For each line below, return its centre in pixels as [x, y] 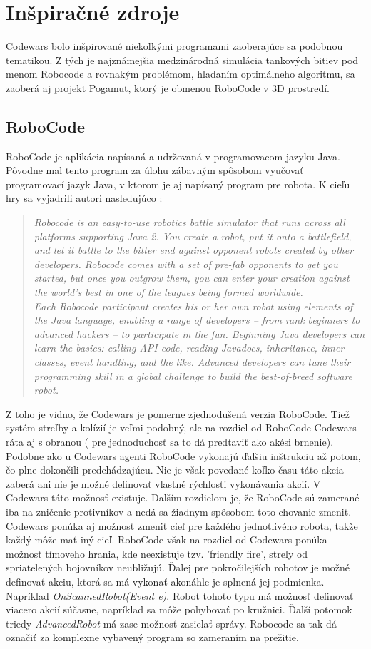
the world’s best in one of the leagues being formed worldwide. [168, 292]
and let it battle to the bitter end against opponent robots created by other [194, 250]
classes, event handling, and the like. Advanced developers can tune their [192, 362]
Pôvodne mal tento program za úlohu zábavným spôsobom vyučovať [155, 170]
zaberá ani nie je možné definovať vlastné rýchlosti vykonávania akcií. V [163, 483]
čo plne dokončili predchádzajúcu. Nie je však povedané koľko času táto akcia [175, 470]
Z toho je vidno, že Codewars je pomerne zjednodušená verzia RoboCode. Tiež [178, 413]
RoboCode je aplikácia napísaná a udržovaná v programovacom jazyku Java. [173, 156]
